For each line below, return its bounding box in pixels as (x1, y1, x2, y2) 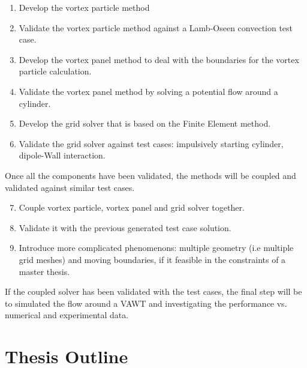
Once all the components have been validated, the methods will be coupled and (5, 169, 296, 181)
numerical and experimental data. (5, 309, 129, 321)
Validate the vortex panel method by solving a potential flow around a (19, 85, 278, 97)
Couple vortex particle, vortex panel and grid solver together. (19, 201, 245, 214)
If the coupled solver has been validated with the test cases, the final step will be (5, 285, 302, 298)
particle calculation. (19, 65, 92, 77)
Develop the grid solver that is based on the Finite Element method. (19, 117, 271, 130)
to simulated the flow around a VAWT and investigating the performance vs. (5, 297, 287, 309)
